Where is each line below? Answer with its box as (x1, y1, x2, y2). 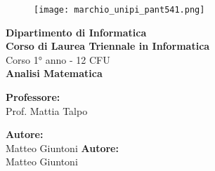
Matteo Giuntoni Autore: (6, 140, 119, 155)
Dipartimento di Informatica (6, 25, 147, 39)
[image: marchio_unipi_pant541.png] (34, 5, 205, 15)
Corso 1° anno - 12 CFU (6, 52, 110, 67)
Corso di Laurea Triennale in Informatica (6, 39, 210, 53)
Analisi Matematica (6, 66, 103, 81)
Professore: (6, 90, 60, 104)
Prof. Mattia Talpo (6, 103, 88, 118)
